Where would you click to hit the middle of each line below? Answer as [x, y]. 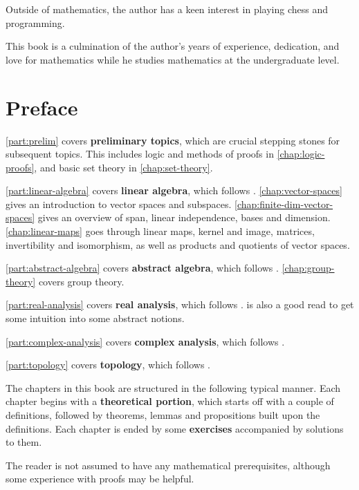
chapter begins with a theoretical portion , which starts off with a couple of [170, 401]
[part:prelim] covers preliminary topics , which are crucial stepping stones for [173, 140]
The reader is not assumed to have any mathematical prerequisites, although [168, 465]
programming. [35, 22]
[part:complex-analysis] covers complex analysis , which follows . [145, 341]
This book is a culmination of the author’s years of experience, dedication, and [173, 46]
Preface [42, 107]
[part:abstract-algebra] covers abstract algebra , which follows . [142, 268]
